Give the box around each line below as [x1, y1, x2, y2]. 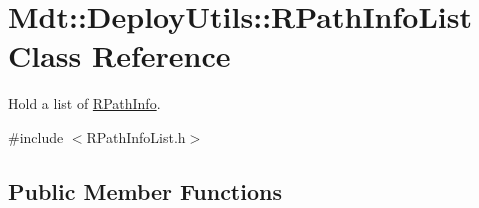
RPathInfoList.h [86, 126, 186, 147]
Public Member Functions [8, 175, 282, 206]
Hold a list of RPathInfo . [8, 93, 161, 114]
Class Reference [8, 35, 231, 76]
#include [8, 126, 64, 147]
